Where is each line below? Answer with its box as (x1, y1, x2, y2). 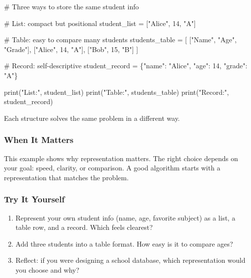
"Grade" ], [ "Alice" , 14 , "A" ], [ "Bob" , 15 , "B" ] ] (4, 44, 139, 54)
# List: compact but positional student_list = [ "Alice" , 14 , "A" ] (4, 18, 196, 28)
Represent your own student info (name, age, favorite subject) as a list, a (15, 212, 235, 222)
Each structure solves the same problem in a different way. (4, 112, 180, 123)
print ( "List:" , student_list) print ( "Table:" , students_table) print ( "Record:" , (4, 86, 229, 97)
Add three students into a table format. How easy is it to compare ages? (15, 238, 233, 249)
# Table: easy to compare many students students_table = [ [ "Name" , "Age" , (4, 34, 237, 45)
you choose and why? (15, 264, 80, 275)
